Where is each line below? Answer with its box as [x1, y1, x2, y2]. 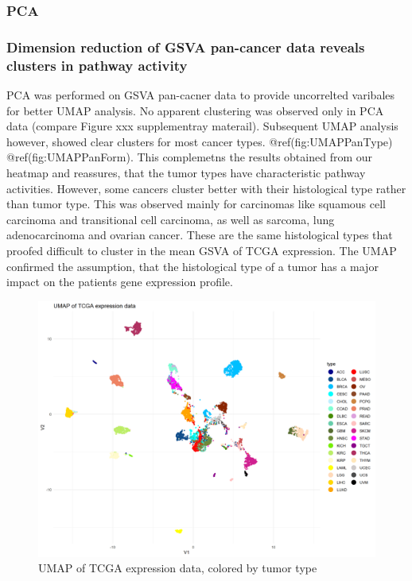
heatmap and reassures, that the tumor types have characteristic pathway [6, 164, 366, 180]
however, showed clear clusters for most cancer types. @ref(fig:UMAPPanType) [6, 133, 393, 149]
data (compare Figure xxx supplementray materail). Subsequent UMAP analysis [6, 118, 398, 134]
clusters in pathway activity [6, 55, 188, 75]
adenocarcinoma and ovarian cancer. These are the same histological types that [6, 227, 393, 243]
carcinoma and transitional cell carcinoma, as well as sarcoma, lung [6, 211, 335, 227]
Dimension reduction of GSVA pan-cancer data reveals [6, 37, 365, 56]
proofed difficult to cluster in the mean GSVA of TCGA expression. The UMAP [6, 242, 397, 258]
